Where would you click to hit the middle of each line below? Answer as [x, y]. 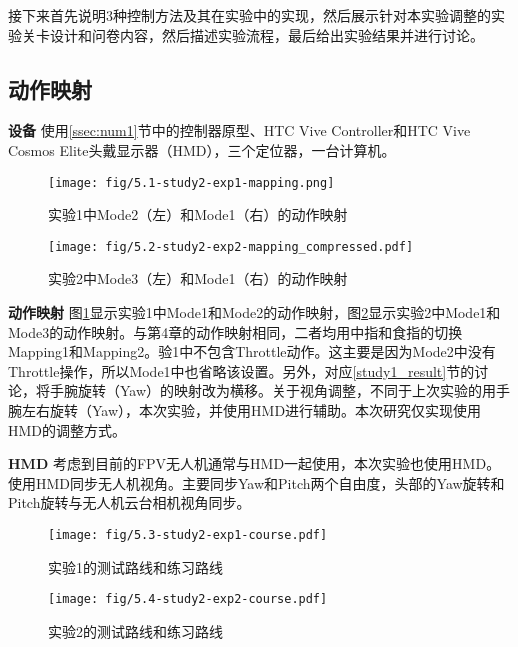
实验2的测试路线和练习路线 [135, 630]
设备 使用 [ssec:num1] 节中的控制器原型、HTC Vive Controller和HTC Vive [239, 130]
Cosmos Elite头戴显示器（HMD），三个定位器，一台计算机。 [202, 149]
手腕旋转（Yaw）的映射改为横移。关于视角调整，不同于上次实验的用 [273, 390]
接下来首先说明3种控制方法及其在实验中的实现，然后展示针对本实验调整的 [249, 15]
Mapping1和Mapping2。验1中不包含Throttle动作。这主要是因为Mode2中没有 [252, 351]
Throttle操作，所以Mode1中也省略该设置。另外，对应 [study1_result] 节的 [241, 370]
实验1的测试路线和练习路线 [135, 566]
